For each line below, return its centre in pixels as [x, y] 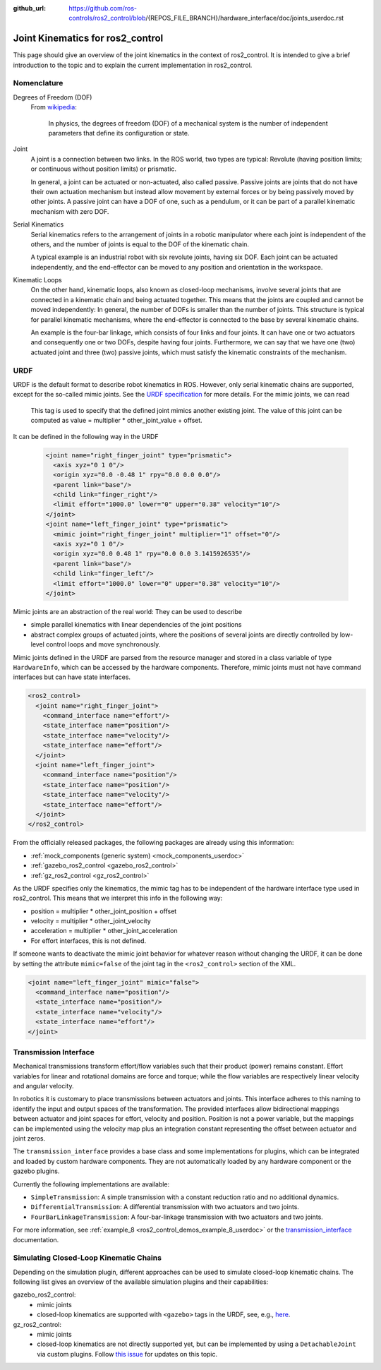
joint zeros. [29, 1138]
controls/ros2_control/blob [107, 18]
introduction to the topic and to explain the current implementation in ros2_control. [133, 65]
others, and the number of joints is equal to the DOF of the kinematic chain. [140, 244]
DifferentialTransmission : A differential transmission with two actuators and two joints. [165, 1207]
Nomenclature [38, 83]
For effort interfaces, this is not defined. [89, 941]
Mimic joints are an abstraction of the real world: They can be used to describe [128, 611]
